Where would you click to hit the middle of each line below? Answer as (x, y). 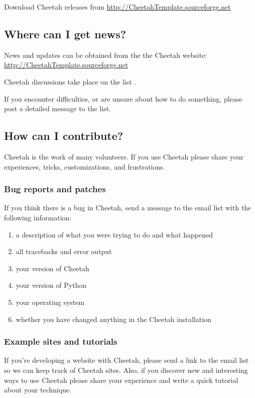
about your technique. (38, 390)
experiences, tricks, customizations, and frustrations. (85, 166)
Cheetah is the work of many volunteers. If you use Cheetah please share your (124, 156)
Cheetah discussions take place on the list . (70, 81)
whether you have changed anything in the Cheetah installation (113, 319)
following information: (38, 217)
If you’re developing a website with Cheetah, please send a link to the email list (126, 360)
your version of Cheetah (52, 268)
